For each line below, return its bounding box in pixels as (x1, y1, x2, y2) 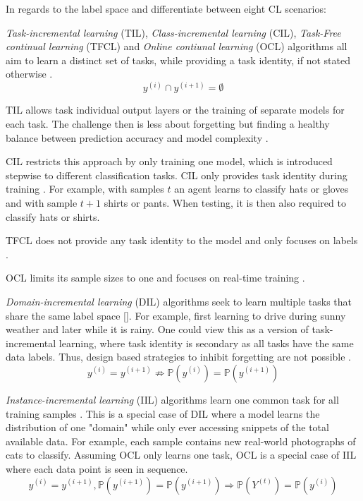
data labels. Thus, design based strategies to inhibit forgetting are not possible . (6, 349, 351, 364)
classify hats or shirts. (6, 209, 100, 224)
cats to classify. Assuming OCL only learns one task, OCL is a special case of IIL (6, 447, 357, 462)
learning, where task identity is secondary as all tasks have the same (59, 335, 354, 350)
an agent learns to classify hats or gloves (174, 181, 349, 196)
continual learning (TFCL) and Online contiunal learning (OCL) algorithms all (6, 39, 347, 54)
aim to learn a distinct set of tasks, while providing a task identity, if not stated (6, 52, 350, 67)
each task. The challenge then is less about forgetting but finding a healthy (6, 116, 330, 131)
